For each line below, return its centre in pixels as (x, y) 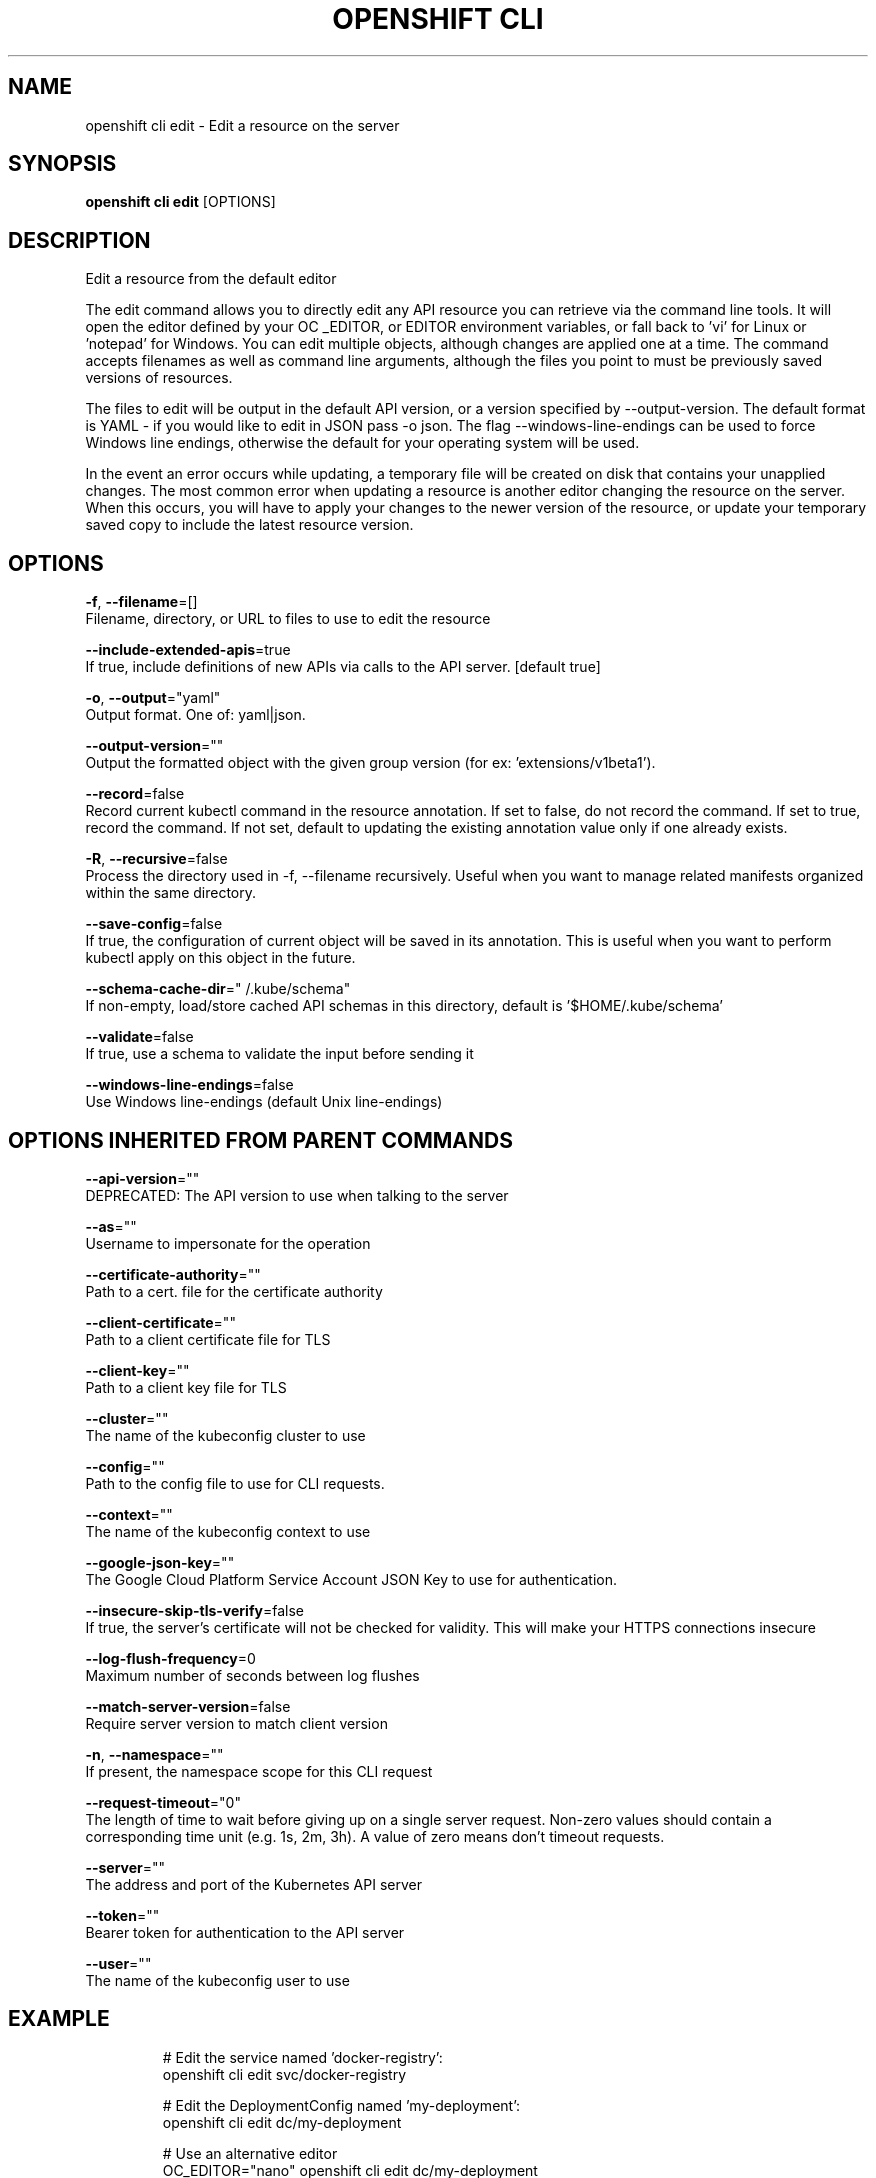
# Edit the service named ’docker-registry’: (302, 2057)
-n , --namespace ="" (154, 1754)
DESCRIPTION (79, 240)
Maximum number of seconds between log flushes (252, 1675)
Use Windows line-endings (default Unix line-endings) (264, 1102)
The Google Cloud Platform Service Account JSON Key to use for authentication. (351, 1579)
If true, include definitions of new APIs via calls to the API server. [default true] (343, 667)
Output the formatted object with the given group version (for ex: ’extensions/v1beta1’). (370, 763)
